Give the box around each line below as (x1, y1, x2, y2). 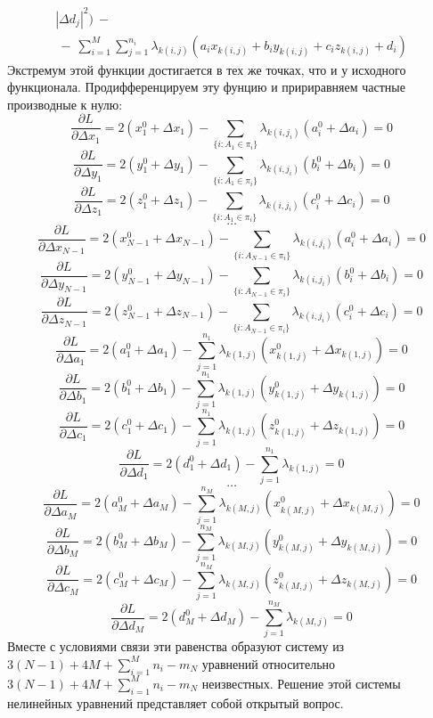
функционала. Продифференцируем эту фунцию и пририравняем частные (7, 78, 405, 96)
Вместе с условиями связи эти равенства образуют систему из (7, 637, 345, 656)
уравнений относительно (201, 654, 336, 673)
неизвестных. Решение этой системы (201, 673, 401, 692)
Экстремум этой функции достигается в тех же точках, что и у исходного (7, 60, 406, 78)
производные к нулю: (7, 94, 123, 113)
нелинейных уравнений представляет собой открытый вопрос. (7, 693, 344, 712)
